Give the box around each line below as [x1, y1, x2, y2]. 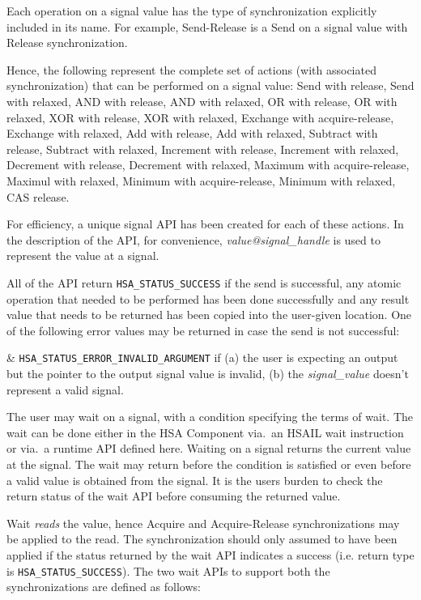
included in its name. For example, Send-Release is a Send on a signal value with [6, 18, 408, 35]
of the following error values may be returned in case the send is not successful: [6, 321, 400, 338]
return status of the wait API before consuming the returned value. [6, 487, 341, 504]
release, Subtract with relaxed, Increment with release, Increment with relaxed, [6, 140, 399, 157]
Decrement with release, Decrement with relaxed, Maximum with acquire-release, [6, 156, 410, 173]
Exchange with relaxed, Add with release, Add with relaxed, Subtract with [6, 125, 378, 142]
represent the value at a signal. [6, 247, 159, 264]
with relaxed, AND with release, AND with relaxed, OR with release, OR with [6, 92, 398, 109]
